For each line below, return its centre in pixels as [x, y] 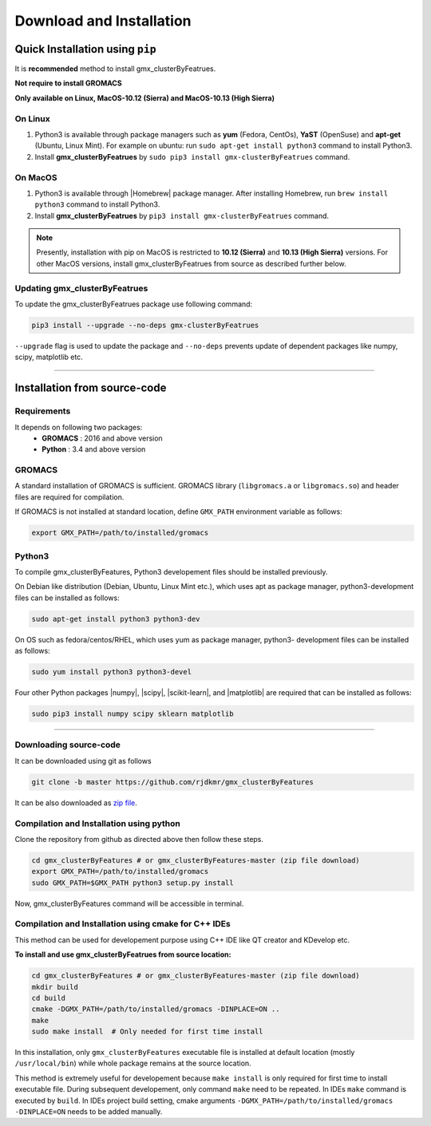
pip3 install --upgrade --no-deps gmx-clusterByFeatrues [145, 325]
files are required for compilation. [69, 497]
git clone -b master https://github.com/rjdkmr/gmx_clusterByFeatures [173, 782]
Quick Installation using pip [85, 49]
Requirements [43, 411]
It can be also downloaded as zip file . [76, 803]
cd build [49, 998]
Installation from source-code [91, 388]
